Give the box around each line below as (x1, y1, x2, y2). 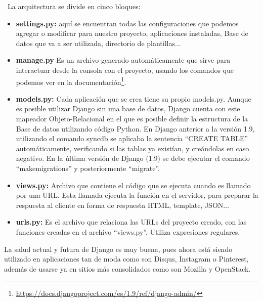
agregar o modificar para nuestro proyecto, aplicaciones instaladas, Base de (16, 28, 248, 38)
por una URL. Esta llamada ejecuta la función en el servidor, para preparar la (16, 190, 258, 200)
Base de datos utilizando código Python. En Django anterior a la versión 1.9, (16, 123, 255, 134)
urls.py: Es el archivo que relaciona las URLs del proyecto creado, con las (16, 217, 247, 227)
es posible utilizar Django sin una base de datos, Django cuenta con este (16, 103, 240, 114)
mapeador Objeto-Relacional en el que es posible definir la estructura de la (16, 113, 248, 123)
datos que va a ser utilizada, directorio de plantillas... (16, 37, 181, 48)
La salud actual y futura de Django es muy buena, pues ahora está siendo (4, 243, 233, 254)
